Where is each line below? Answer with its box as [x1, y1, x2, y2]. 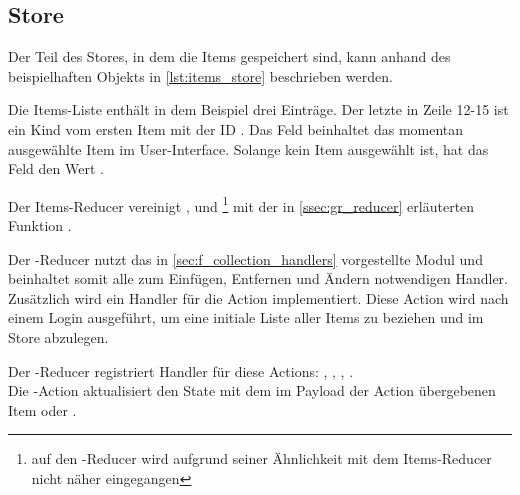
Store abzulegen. [8, 326, 109, 347]
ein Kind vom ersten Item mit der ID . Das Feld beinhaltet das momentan [8, 118, 464, 139]
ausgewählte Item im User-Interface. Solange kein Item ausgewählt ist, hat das [8, 138, 489, 159]
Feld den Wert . [8, 158, 104, 179]
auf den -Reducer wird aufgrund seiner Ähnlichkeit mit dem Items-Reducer [31, 448, 492, 469]
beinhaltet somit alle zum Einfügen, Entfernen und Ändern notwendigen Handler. [8, 268, 508, 289]
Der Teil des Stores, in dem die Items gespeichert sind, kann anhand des [8, 46, 451, 67]
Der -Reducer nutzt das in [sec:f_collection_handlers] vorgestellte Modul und [8, 248, 483, 269]
